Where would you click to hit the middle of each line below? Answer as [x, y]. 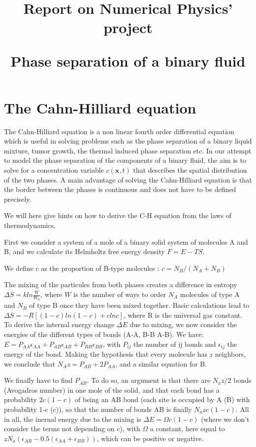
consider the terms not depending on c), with [72, 428]
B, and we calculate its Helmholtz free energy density [84, 251]
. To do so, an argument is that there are [149, 380]
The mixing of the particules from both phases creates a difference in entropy [121, 284]
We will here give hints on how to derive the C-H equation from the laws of [118, 215]
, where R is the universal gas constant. [183, 315]
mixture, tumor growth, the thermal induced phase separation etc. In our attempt [128, 150]
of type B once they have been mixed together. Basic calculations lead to [139, 305]
